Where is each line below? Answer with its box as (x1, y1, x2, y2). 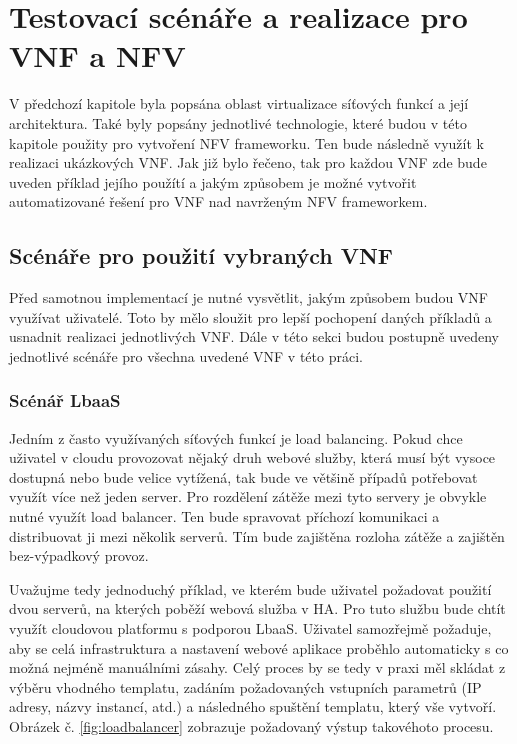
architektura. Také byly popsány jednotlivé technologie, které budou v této (9, 112, 467, 133)
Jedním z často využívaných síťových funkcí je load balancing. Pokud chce (9, 427, 463, 448)
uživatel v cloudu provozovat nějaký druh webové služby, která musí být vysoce (9, 447, 496, 468)
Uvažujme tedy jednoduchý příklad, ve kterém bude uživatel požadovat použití (9, 578, 492, 599)
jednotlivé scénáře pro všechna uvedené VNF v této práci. (9, 345, 363, 366)
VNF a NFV (9, 35, 186, 76)
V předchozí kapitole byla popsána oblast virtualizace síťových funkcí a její (9, 93, 469, 114)
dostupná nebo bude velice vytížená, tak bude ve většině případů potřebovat (9, 466, 478, 487)
